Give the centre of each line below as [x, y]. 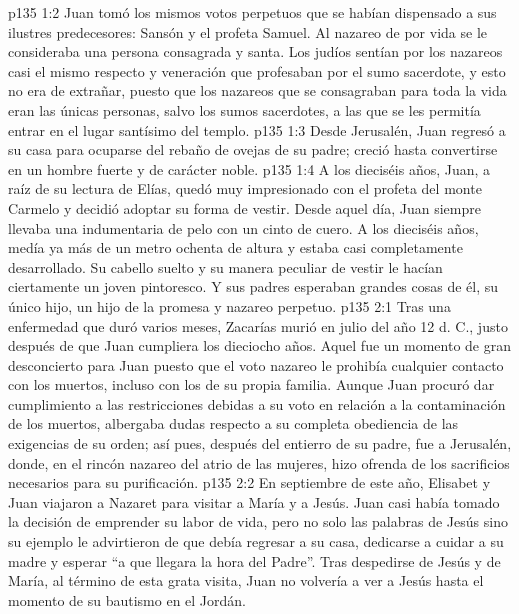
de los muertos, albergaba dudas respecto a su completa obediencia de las [233, 423]
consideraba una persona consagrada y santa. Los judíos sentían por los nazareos [255, 51]
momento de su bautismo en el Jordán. [127, 599]
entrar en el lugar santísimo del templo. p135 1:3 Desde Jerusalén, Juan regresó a [257, 129]
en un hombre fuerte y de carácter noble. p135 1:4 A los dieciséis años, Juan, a [249, 168]
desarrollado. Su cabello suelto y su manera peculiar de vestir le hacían [225, 266]
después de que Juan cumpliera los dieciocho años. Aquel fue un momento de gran [260, 345]
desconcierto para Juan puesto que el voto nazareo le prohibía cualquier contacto [256, 364]
